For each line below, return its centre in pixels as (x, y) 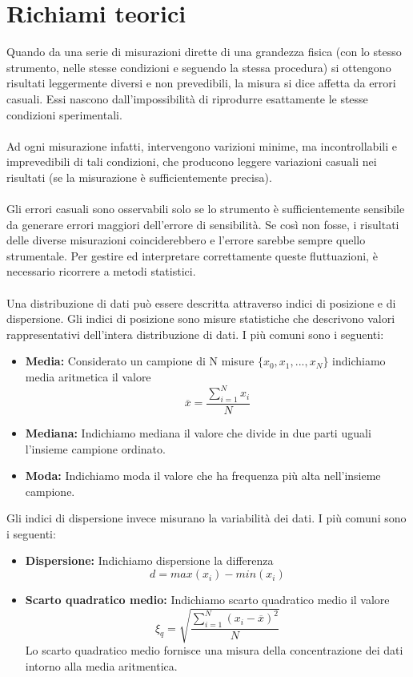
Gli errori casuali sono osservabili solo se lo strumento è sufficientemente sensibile (206, 209)
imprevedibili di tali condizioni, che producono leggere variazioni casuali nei (192, 161)
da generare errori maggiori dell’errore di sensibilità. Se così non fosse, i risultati (203, 224)
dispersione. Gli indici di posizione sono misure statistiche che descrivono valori (201, 318)
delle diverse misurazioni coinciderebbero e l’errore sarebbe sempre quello (186, 240)
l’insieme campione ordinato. (95, 448)
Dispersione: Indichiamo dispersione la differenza (149, 560)
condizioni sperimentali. (64, 114)
